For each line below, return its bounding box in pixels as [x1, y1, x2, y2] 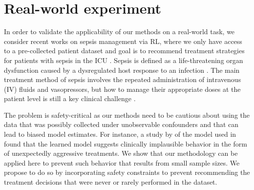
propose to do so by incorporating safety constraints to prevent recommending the [4, 167, 250, 177]
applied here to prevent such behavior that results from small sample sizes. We [4, 157, 240, 168]
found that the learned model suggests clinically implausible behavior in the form [4, 138, 247, 148]
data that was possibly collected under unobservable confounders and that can [4, 119, 239, 129]
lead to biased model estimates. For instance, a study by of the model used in [4, 129, 236, 139]
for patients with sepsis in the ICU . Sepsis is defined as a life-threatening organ [4, 55, 243, 65]
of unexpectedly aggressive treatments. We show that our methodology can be [4, 148, 238, 158]
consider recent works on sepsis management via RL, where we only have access [4, 36, 242, 46]
